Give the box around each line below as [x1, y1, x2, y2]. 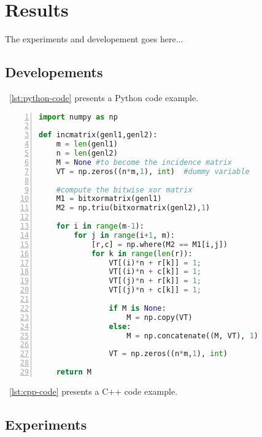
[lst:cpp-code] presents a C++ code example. [9, 384, 178, 397]
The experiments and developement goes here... [5, 32, 183, 45]
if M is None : [109, 303, 166, 313]
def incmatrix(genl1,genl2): [39, 131, 158, 140]
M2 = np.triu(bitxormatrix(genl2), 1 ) [56, 203, 210, 213]
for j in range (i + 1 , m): [74, 230, 175, 240]
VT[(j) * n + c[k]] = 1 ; [109, 286, 201, 295]
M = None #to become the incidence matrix [56, 158, 233, 167]
